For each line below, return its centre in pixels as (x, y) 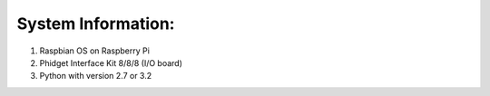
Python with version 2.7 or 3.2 (96, 76)
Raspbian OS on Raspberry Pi (94, 51)
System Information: (96, 24)
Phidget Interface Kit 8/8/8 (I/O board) (111, 62)
